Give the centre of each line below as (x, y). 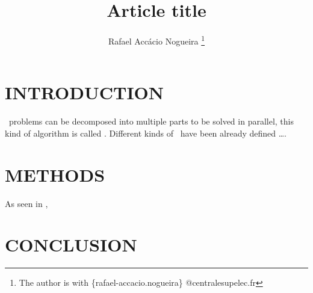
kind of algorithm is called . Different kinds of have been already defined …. (146, 133)
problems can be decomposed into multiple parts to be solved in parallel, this (151, 121)
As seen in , (26, 203)
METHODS (55, 174)
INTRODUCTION (85, 92)
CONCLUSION (71, 245)
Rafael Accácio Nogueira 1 (156, 40)
